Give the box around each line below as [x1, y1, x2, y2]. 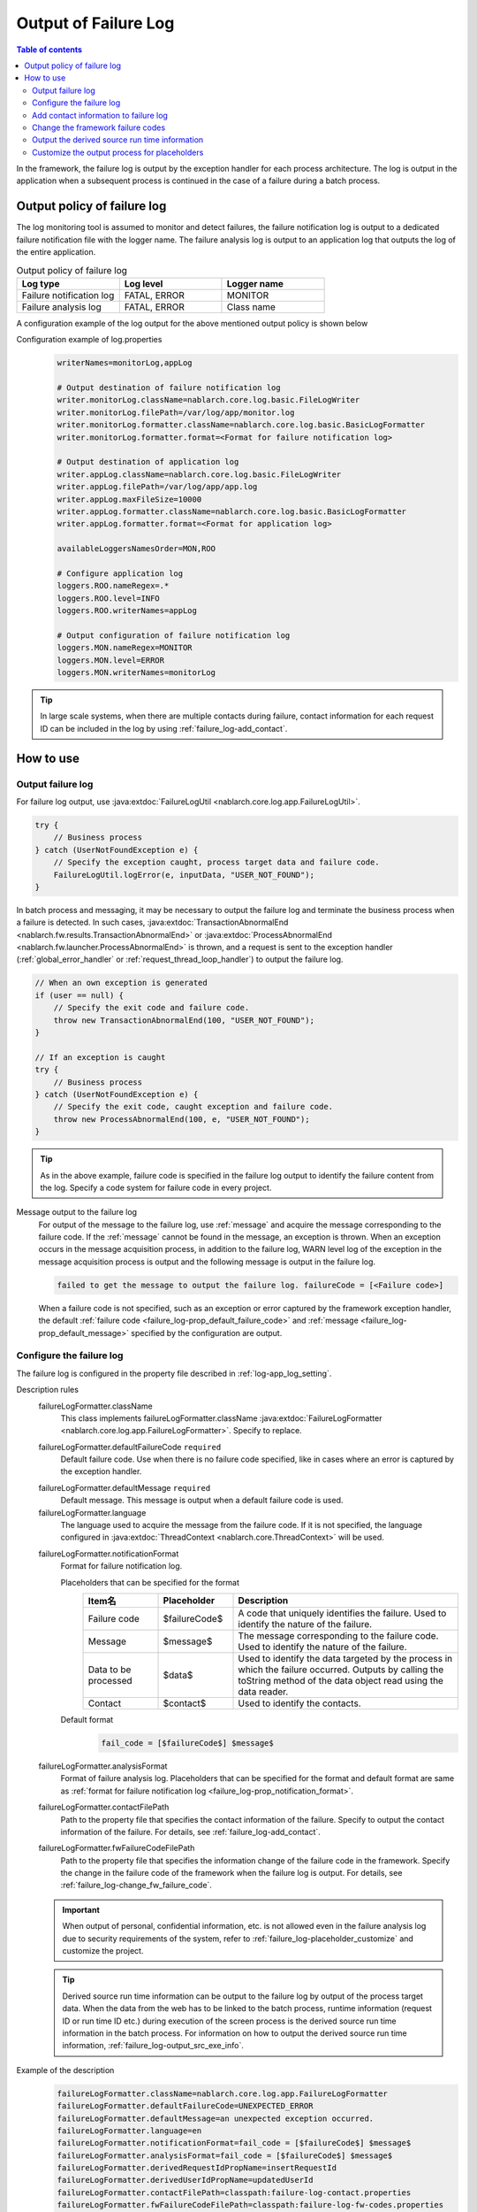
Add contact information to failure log [32, 110, 168, 120]
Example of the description [16, 2064, 115, 2075]
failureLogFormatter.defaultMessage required [38, 1482, 211, 1493]
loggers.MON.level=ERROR [57, 655, 165, 665]
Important [62, 1904, 101, 1915]
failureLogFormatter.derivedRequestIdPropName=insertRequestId [57, 2163, 337, 2173]
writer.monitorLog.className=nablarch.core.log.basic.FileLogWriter [57, 395, 360, 405]
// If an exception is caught [34, 1052, 166, 1062]
